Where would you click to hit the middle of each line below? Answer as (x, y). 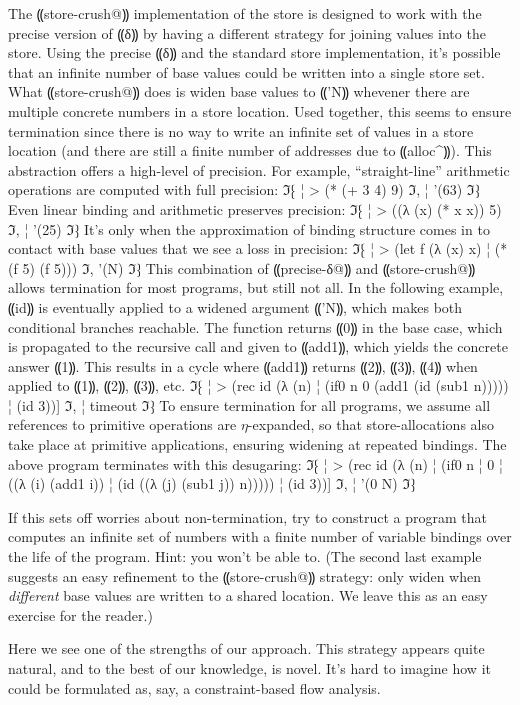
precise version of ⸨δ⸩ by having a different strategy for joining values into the (247, 32)
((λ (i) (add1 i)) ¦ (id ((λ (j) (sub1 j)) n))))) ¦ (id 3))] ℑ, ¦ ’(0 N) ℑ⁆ (212, 483)
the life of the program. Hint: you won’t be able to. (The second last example (245, 556)
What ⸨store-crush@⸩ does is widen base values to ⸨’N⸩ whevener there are (239, 91)
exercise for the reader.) (80, 614)
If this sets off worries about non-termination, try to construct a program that (247, 516)
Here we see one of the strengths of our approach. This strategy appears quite (246, 648)
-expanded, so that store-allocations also (370, 424)
